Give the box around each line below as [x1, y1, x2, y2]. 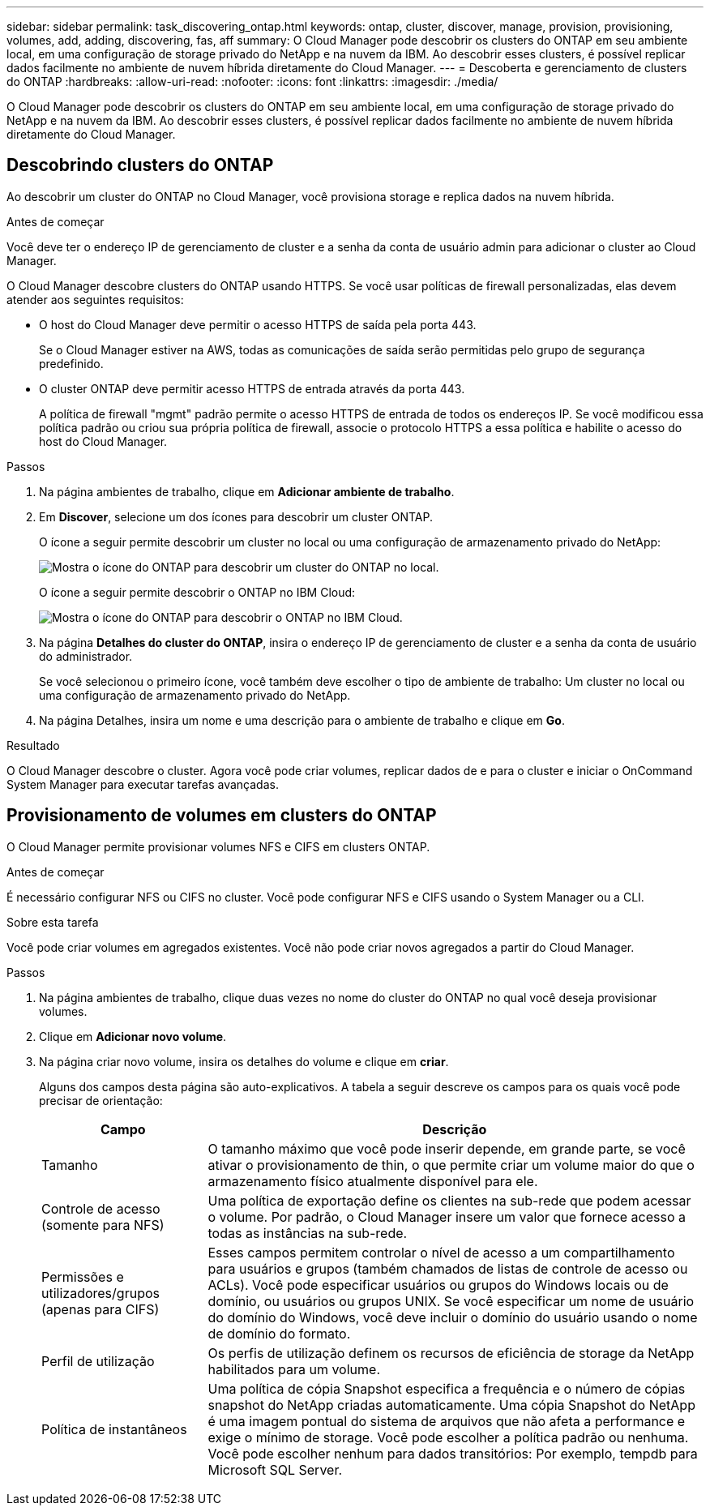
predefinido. [39, 356, 104, 371]
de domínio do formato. [207, 1325, 351, 1342]
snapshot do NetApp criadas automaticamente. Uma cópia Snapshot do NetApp [207, 1396, 695, 1413]
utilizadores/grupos [41, 1284, 160, 1301]
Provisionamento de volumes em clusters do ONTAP [6, 805, 437, 826]
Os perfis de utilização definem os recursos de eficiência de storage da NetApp [207, 1344, 695, 1361]
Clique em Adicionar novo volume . [39, 1029, 227, 1043]
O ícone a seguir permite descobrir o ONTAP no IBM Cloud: [39, 585, 356, 599]
